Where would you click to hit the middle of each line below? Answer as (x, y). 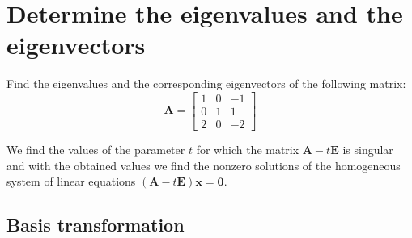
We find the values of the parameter (96, 149)
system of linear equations (71, 181)
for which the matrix (248, 149)
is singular (368, 149)
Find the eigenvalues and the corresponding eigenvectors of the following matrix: (206, 84)
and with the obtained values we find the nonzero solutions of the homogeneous (204, 165)
